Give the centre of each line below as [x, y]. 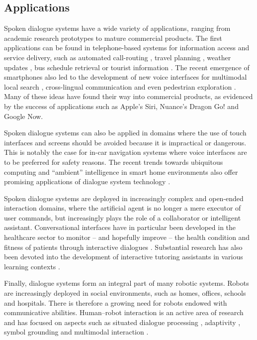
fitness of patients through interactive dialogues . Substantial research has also [123, 247]
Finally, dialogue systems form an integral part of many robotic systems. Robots [127, 283]
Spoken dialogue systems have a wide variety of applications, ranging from [117, 28]
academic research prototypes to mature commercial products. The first [113, 38]
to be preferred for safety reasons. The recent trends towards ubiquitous [114, 162]
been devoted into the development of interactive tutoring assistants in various [124, 257]
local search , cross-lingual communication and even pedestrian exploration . [120, 86]
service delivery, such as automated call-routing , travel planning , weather [118, 57]
